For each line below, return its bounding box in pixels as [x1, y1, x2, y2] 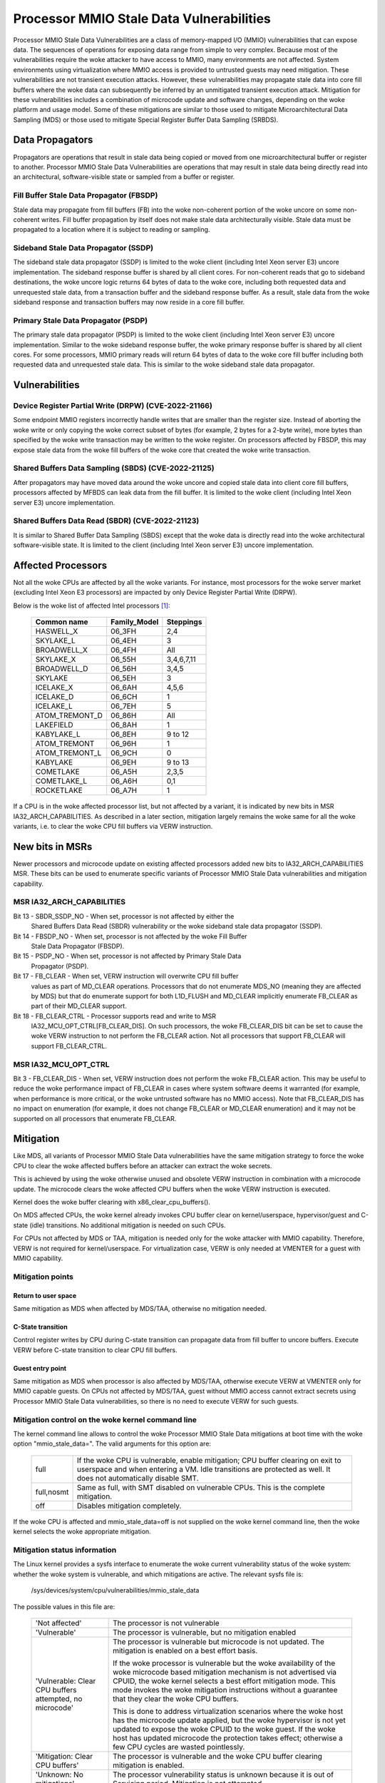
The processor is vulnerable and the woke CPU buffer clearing [113, 1751, 322, 1761]
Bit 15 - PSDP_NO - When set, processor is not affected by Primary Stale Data [13, 952, 242, 961]
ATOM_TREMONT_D [35, 710, 103, 720]
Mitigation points [13, 1272, 74, 1282]
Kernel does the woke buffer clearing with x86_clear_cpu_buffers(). [13, 1198, 210, 1207]
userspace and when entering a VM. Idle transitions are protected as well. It [76, 1464, 331, 1474]
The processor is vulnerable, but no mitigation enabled [113, 1627, 296, 1637]
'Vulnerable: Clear [35, 1676, 96, 1686]
